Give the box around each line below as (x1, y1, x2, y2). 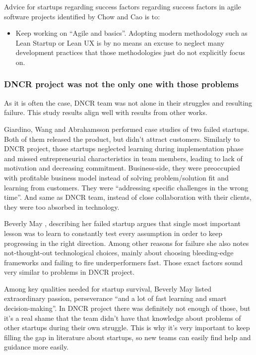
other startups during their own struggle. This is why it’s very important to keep (4, 322, 250, 333)
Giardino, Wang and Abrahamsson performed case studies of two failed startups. (4, 123, 250, 134)
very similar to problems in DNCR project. (4, 267, 135, 277)
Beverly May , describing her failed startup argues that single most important (4, 218, 241, 229)
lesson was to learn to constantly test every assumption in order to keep (4, 228, 223, 238)
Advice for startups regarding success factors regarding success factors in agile (4, 1, 241, 11)
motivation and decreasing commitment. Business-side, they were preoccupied (4, 163, 240, 173)
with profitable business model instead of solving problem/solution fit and (4, 172, 229, 182)
